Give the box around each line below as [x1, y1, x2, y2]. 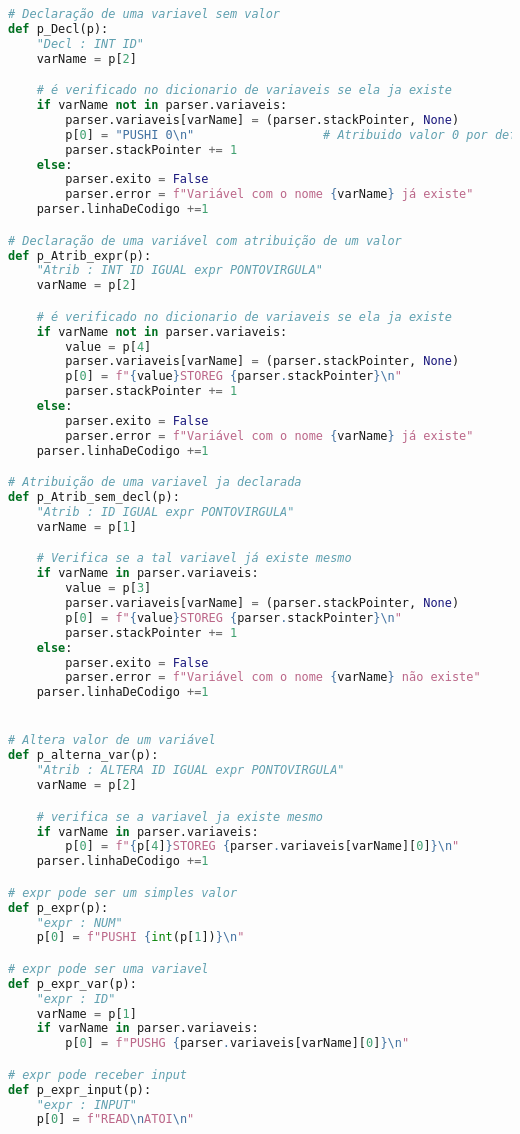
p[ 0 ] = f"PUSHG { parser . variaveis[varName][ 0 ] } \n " [65, 1036, 410, 1051]
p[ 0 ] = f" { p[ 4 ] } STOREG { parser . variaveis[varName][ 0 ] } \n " [65, 839, 460, 854]
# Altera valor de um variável [8, 733, 216, 748]
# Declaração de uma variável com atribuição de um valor [8, 233, 402, 248]
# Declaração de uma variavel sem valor [8, 7, 281, 21]
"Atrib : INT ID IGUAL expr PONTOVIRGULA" [36, 263, 323, 278]
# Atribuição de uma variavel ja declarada [8, 475, 302, 490]
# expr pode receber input [8, 1067, 187, 1082]
